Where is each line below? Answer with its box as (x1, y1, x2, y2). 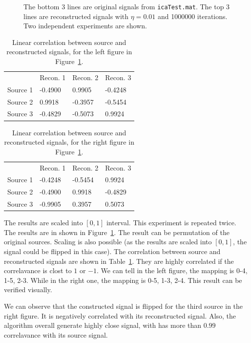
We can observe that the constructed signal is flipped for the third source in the (4, 300, 243, 311)
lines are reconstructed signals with (23, 11, 129, 21)
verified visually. (4, 284, 52, 295)
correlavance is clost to (4, 265, 72, 276)
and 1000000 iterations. (157, 11, 228, 21)
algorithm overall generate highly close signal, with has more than (4, 320, 202, 330)
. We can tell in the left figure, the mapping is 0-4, (97, 265, 248, 276)
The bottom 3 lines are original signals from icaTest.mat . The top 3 (23, 1, 230, 11)
